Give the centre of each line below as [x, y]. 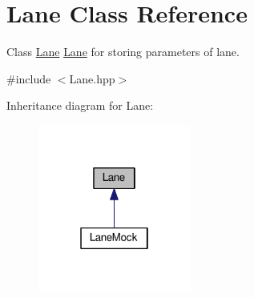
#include [29, 78]
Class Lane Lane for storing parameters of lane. [123, 52]
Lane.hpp [92, 78]
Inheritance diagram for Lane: [80, 105]
